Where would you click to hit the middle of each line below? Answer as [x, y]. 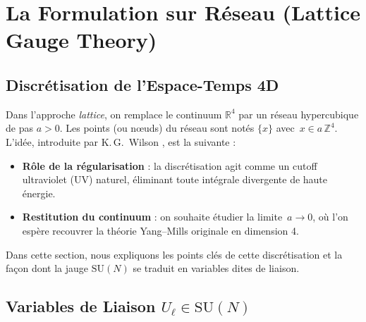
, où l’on [330, 217]
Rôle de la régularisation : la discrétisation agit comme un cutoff [170, 165]
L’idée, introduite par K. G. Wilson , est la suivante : [121, 141]
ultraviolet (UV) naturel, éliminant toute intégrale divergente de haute [175, 179]
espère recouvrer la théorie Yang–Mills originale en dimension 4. [160, 230]
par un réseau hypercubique [299, 114]
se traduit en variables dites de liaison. [216, 268]
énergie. [39, 193]
